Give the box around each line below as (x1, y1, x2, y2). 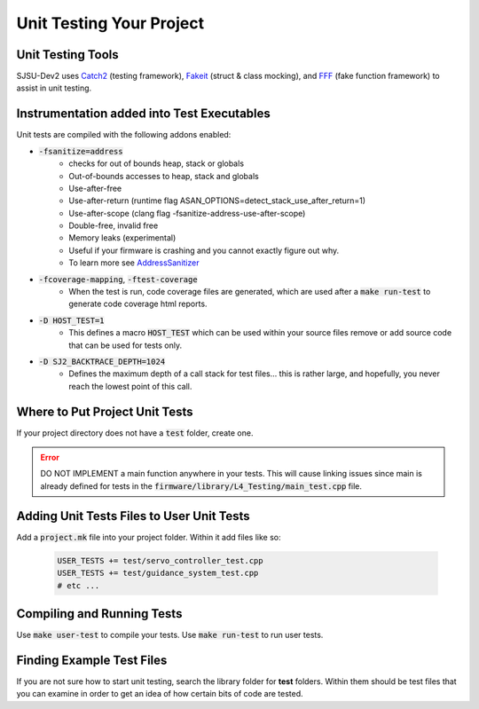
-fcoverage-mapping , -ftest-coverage (38, 273, 199, 284)
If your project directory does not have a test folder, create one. (16, 427, 254, 438)
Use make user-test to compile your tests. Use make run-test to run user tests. (16, 630, 324, 641)
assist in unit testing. (16, 83, 92, 93)
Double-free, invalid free (68, 220, 159, 231)
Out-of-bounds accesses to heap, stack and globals (68, 170, 259, 181)
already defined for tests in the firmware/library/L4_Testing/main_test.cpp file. (40, 480, 363, 492)
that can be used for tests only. (68, 340, 183, 351)
